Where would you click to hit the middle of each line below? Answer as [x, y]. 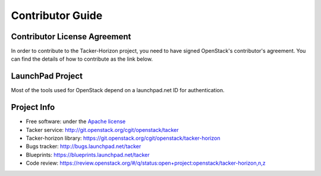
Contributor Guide [57, 15]
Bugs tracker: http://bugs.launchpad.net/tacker [84, 146]
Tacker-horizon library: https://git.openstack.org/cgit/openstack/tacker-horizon [123, 138]
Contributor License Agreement [71, 37]
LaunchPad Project [47, 76]
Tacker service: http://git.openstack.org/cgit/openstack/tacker [102, 130]
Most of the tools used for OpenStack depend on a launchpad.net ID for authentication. [118, 90]
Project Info [33, 107]
